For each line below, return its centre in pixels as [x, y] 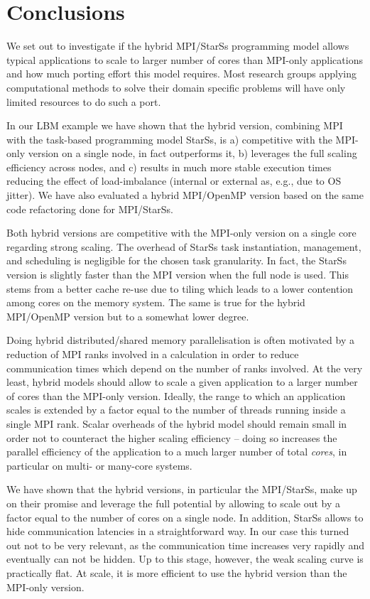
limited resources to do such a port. [84, 101]
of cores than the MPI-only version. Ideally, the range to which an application [176, 395]
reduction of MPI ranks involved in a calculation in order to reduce [153, 354]
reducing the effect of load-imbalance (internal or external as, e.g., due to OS [174, 181]
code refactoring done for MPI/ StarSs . [90, 209]
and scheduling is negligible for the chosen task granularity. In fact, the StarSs [176, 260]
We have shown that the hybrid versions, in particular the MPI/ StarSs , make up [182, 489]
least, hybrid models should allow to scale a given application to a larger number [182, 382]
